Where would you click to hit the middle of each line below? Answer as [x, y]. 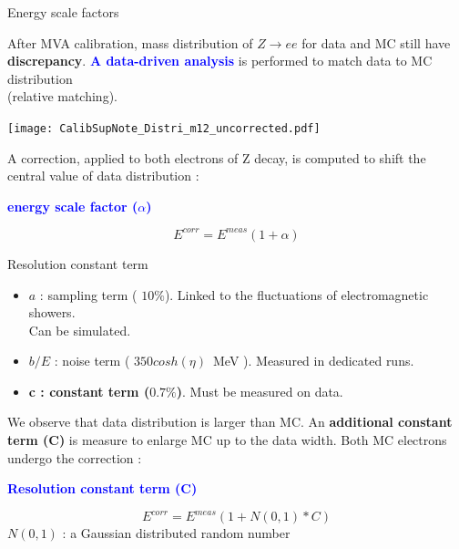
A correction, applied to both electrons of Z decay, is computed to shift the [217, 157]
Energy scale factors [63, 12]
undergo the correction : [75, 457]
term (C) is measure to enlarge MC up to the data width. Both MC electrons [227, 440]
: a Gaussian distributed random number [176, 533]
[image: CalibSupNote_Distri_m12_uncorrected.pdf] [164, 128]
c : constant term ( [89, 391]
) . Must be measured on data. [260, 391]
